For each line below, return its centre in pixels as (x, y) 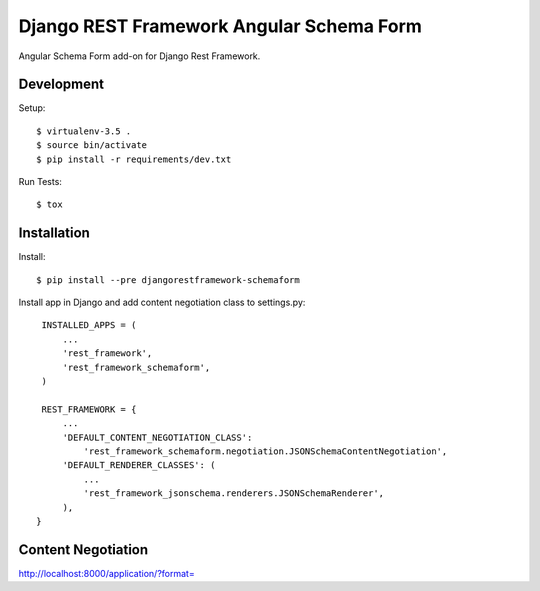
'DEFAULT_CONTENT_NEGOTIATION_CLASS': (157, 437)
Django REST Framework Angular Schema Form (220, 26)
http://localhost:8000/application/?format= (106, 573)
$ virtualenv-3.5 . (84, 131)
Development (61, 84)
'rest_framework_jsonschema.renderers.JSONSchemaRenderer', (234, 493)
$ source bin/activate (92, 145)
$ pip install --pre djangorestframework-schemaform (168, 279)
